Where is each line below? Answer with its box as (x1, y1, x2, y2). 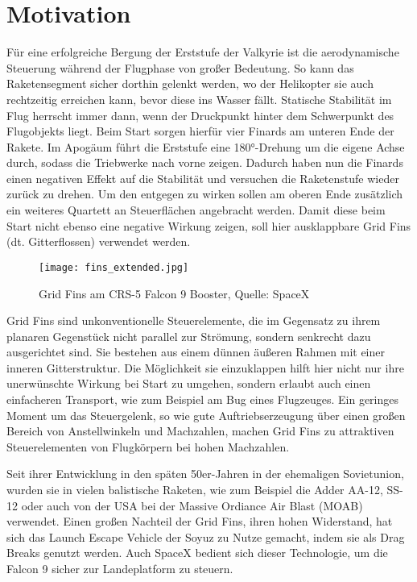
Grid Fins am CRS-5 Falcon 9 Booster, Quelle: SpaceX (39, 285, 310, 301)
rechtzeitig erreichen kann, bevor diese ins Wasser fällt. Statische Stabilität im (6, 90, 392, 107)
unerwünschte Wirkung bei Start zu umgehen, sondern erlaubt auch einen (6, 375, 371, 392)
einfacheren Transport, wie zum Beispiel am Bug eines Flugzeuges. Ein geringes (6, 391, 399, 408)
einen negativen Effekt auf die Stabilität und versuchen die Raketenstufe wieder (6, 169, 399, 186)
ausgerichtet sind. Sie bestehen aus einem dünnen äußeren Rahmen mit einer (6, 343, 385, 360)
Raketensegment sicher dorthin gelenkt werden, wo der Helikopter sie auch (6, 75, 374, 92)
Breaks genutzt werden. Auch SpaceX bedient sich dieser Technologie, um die (6, 544, 388, 561)
